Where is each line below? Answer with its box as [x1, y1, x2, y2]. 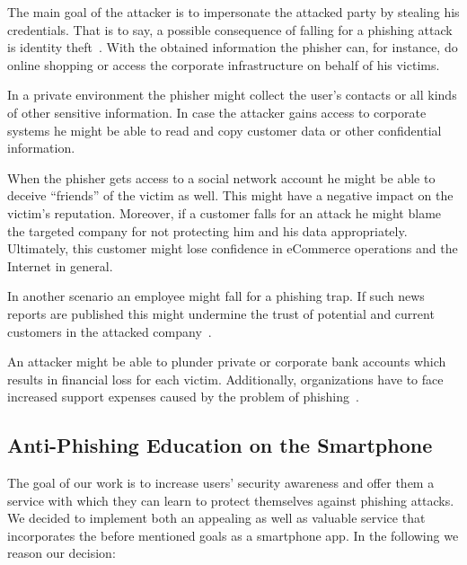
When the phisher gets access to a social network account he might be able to [7, 168, 436, 187]
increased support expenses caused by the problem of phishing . [7, 387, 359, 406]
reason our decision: [7, 543, 116, 562]
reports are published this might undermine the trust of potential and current [7, 304, 435, 322]
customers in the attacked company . [7, 322, 212, 340]
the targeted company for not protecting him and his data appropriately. [7, 221, 408, 240]
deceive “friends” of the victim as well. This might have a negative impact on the [7, 186, 454, 205]
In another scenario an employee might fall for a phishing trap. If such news [7, 287, 425, 305]
